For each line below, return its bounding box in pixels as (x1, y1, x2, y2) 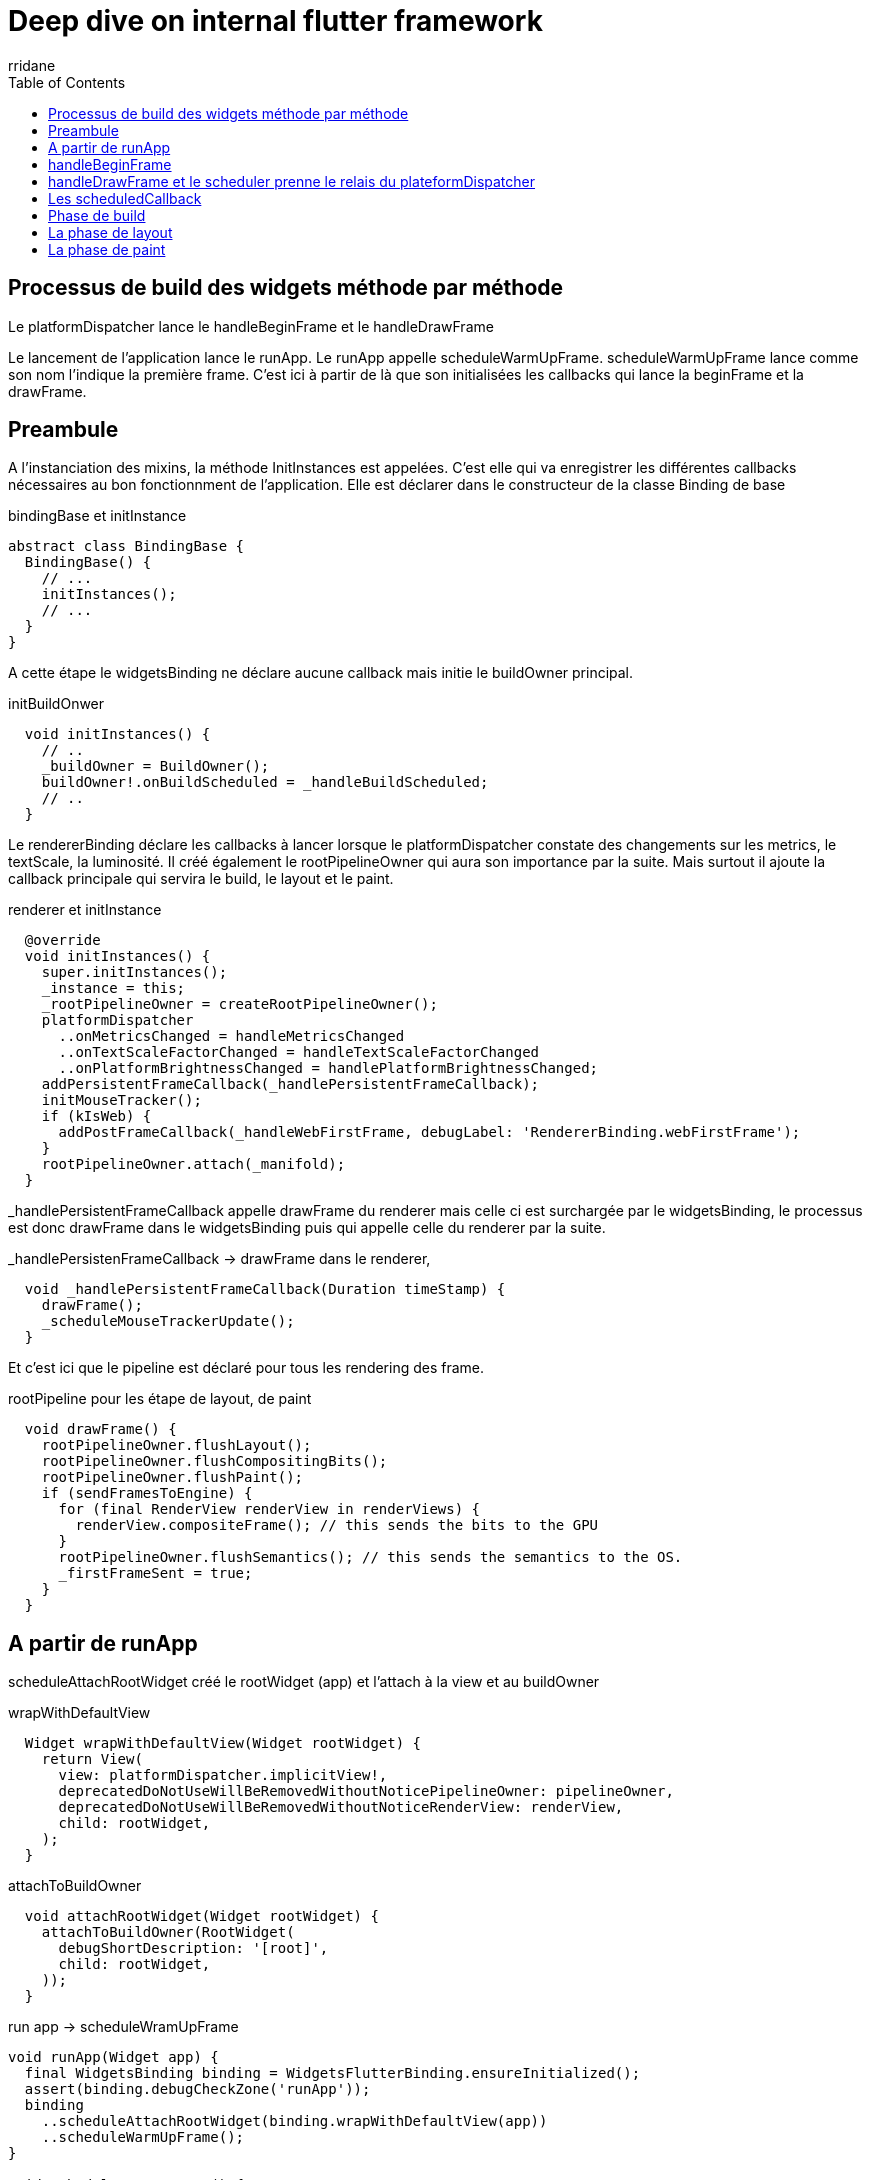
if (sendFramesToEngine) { (41, 1485, 253, 1502)
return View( (41, 1751, 143, 1768)
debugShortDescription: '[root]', (58, 1940, 329, 1957)
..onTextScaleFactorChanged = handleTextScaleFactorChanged (58, 1044, 540, 1061)
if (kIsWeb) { (41, 1108, 152, 1125)
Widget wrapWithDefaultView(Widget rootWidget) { (24, 1735, 422, 1752)
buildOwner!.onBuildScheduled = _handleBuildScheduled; (41, 774, 489, 791)
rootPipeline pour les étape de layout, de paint (8, 1390, 312, 1408)
